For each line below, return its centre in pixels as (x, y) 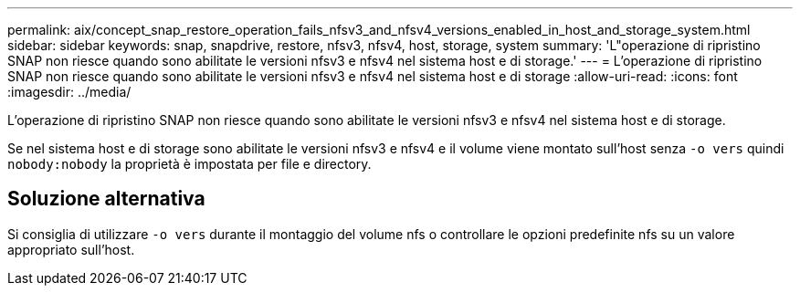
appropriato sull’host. (71, 249)
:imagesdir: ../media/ (69, 92)
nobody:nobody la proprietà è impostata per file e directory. (189, 164)
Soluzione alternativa (106, 199)
